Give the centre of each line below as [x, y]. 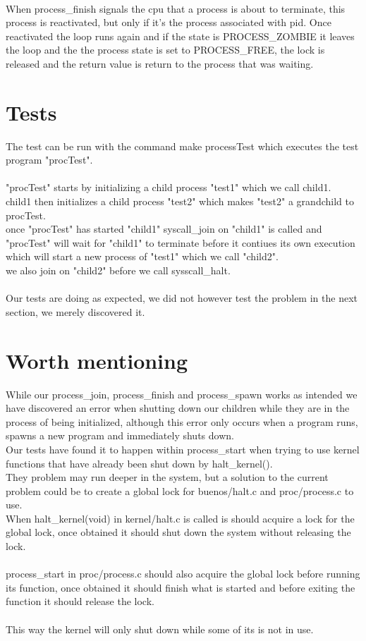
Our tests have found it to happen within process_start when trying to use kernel [183, 449]
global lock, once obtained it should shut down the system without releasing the [178, 532]
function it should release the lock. [80, 601]
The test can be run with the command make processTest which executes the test [182, 146]
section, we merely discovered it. [75, 311]
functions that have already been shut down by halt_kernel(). [139, 463]
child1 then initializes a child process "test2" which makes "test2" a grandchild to [180, 201]
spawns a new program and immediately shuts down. [120, 435]
